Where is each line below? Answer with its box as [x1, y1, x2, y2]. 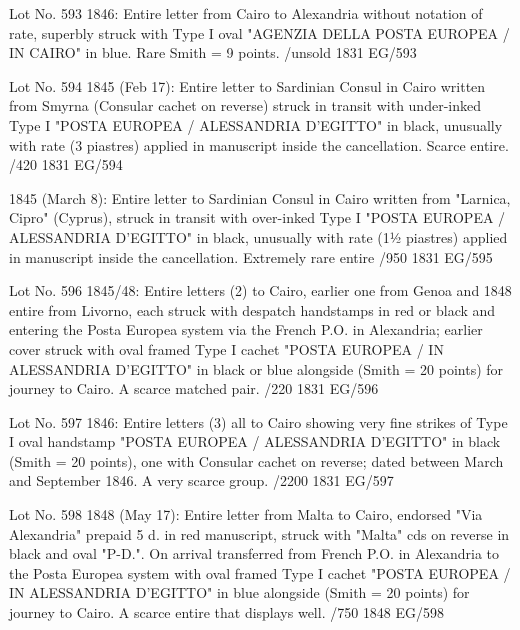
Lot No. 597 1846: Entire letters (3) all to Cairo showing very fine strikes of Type [9, 411, 508, 432]
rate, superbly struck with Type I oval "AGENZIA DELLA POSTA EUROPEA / [9, 22, 510, 43]
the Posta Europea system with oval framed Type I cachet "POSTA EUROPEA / [9, 562, 511, 583]
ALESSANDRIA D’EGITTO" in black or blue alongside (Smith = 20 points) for [9, 358, 504, 379]
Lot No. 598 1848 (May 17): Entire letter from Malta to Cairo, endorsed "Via [9, 504, 483, 525]
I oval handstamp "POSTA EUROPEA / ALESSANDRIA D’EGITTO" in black [9, 431, 501, 452]
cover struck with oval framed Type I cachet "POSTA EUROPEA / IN [9, 338, 444, 359]
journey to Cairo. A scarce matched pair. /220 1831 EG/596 [9, 378, 379, 399]
